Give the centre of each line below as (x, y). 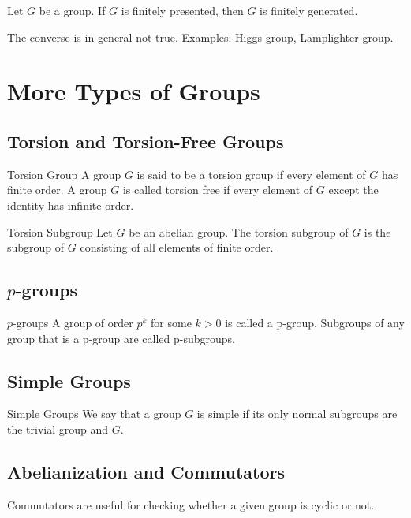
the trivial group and (58, 429)
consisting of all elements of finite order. (177, 247)
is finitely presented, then (182, 10)
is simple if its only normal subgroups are (297, 414)
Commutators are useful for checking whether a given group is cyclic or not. (191, 504)
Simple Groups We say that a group (94, 414)
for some (171, 322)
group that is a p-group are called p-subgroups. (121, 338)
